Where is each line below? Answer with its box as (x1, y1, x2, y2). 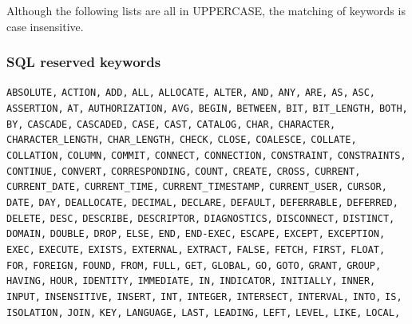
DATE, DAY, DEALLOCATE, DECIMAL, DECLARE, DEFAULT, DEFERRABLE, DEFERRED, (6, 197, 398, 208)
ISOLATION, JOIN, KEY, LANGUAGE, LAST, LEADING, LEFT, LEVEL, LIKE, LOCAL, (6, 306, 401, 318)
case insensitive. (6, 18, 84, 34)
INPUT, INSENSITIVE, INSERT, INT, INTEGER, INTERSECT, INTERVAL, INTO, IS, (6, 290, 402, 302)
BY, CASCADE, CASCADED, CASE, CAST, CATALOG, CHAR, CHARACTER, (6, 118, 336, 130)
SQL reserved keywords (6, 52, 161, 72)
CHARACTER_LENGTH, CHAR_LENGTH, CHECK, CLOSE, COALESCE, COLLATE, (6, 134, 357, 146)
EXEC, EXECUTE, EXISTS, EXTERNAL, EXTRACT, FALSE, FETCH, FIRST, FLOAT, (6, 243, 386, 255)
